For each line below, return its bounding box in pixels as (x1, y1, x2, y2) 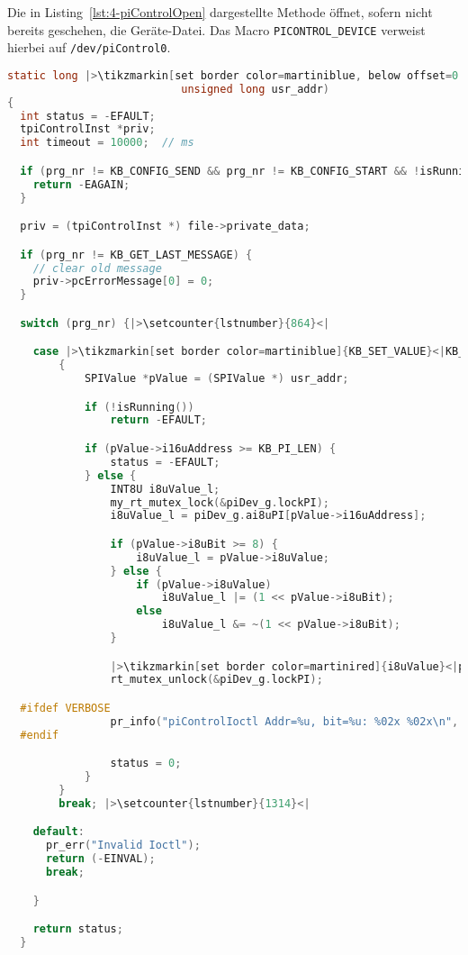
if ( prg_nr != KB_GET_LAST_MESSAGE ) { (20, 248, 253, 261)
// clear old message (32, 261, 162, 275)
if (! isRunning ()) (84, 400, 194, 414)
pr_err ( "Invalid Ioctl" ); (45, 839, 201, 852)
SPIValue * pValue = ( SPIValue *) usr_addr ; (84, 372, 349, 386)
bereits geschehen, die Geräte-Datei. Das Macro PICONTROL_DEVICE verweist (7, 20, 426, 39)
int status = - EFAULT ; (20, 109, 156, 123)
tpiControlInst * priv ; (20, 123, 156, 136)
